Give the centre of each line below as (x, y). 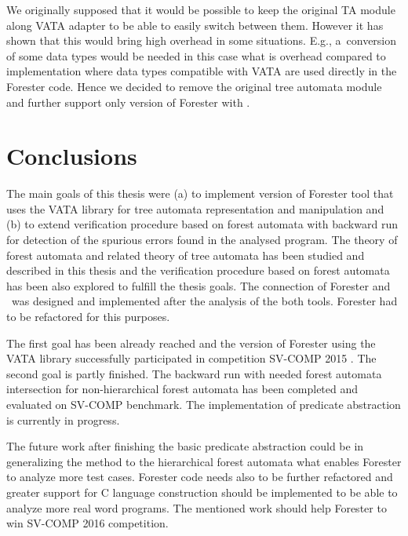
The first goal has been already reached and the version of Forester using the (191, 343)
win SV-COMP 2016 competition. (87, 523)
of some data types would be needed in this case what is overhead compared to (196, 55)
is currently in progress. (63, 419)
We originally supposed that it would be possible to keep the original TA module (201, 9)
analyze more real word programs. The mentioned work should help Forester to (197, 507)
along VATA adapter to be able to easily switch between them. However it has (195, 25)
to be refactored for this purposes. (88, 317)
